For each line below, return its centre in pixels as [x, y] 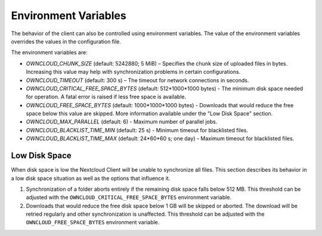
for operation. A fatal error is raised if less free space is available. [106, 97]
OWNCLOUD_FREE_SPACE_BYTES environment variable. [93, 222]
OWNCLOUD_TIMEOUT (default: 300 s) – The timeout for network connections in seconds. [137, 80]
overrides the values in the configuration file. [66, 41]
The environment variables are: [49, 52]
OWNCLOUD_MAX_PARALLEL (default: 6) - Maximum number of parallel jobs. [122, 122]
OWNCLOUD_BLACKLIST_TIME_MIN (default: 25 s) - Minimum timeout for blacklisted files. [137, 130]
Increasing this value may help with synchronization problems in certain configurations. [133, 72]
